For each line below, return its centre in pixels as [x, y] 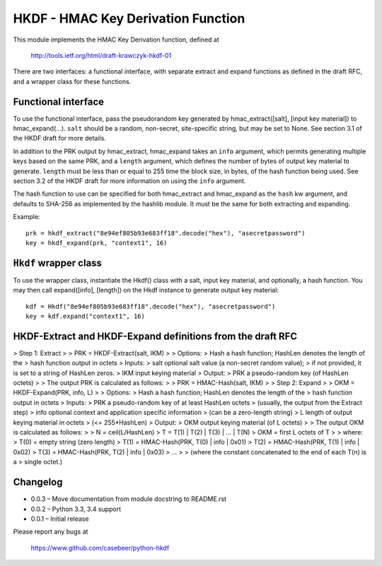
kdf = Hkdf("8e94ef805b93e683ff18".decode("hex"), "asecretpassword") [151, 306]
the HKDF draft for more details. [59, 138]
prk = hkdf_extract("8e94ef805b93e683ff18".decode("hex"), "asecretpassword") [166, 233]
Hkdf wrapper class [58, 263]
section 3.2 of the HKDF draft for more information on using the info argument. [129, 181]
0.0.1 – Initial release [60, 519]
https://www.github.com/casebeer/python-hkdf [100, 548]
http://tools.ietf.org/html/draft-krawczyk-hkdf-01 [101, 55]
